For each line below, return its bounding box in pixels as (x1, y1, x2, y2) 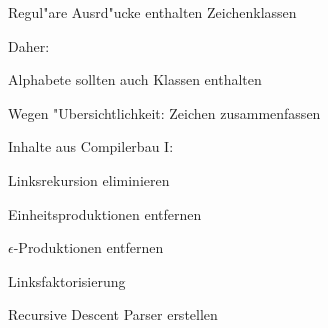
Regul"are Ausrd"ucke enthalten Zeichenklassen (8, 2, 297, 22)
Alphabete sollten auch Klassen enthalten (8, 69, 262, 90)
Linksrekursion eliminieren (8, 169, 170, 190)
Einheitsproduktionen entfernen (8, 203, 202, 224)
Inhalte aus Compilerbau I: (8, 136, 174, 157)
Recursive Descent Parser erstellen (8, 304, 218, 325)
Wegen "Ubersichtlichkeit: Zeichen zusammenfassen (8, 102, 321, 123)
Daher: (8, 35, 50, 56)
